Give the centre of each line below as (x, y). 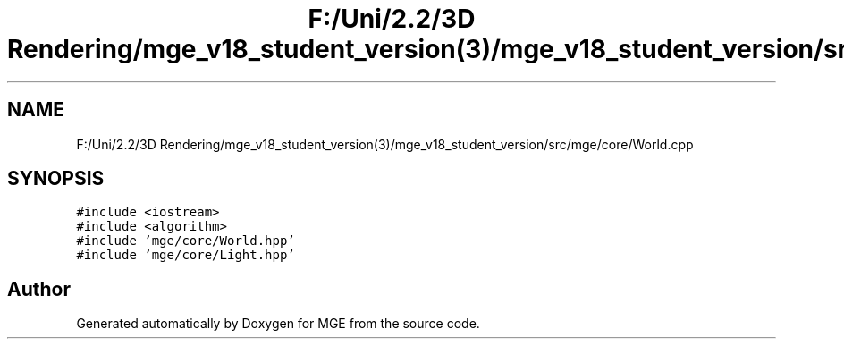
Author (39, 289)
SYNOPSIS (56, 179)
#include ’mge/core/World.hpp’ (186, 241)
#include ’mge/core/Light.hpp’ (186, 255)
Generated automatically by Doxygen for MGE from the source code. (278, 324)
